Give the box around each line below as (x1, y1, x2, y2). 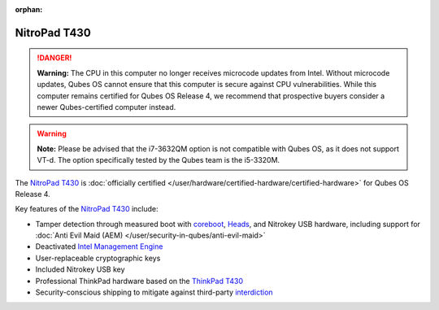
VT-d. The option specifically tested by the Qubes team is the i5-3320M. (37, 155, 280, 165)
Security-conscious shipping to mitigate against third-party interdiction (35, 287, 273, 297)
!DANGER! (37, 53, 72, 63)
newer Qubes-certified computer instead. (37, 102, 176, 111)
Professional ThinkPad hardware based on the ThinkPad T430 (35, 276, 244, 286)
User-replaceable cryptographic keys (35, 253, 161, 263)
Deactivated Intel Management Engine (35, 242, 163, 251)
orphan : (15, 5, 43, 14)
